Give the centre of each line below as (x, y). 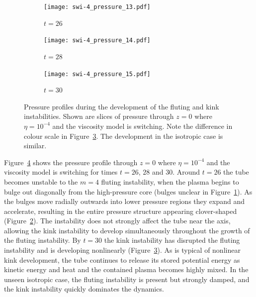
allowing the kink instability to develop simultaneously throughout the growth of (127, 230)
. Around (186, 172)
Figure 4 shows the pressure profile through (71, 162)
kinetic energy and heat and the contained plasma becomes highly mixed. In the (126, 269)
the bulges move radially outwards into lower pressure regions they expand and (125, 201)
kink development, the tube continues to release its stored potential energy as (122, 259)
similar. (35, 146)
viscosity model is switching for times (61, 172)
